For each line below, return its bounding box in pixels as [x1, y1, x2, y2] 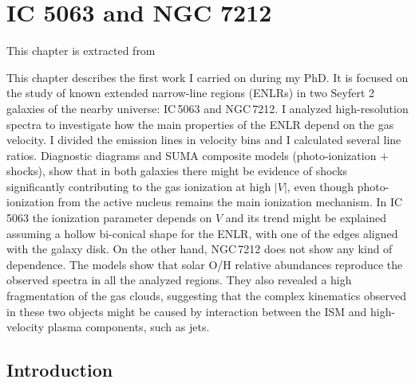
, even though [287, 178, 354, 194]
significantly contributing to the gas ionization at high [6, 178, 271, 194]
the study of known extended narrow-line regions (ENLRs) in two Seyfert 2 [6, 84, 375, 101]
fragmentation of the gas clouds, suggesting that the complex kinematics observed [6, 287, 407, 304]
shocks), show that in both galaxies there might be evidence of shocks [6, 162, 348, 179]
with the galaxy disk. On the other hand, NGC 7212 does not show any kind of [6, 240, 393, 257]
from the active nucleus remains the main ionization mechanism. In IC [57, 193, 403, 210]
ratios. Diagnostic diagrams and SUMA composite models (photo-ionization [6, 147, 377, 163]
